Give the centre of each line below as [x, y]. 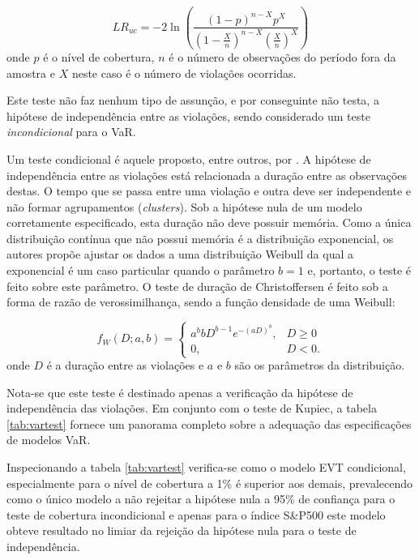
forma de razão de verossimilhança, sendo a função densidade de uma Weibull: [201, 302]
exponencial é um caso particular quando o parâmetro [141, 270]
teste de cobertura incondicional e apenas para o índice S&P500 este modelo [196, 514]
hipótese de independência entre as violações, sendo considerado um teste [188, 115]
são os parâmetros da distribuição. [320, 365]
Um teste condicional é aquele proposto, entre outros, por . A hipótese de [189, 158]
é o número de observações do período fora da [282, 56]
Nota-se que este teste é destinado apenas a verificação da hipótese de [180, 392]
